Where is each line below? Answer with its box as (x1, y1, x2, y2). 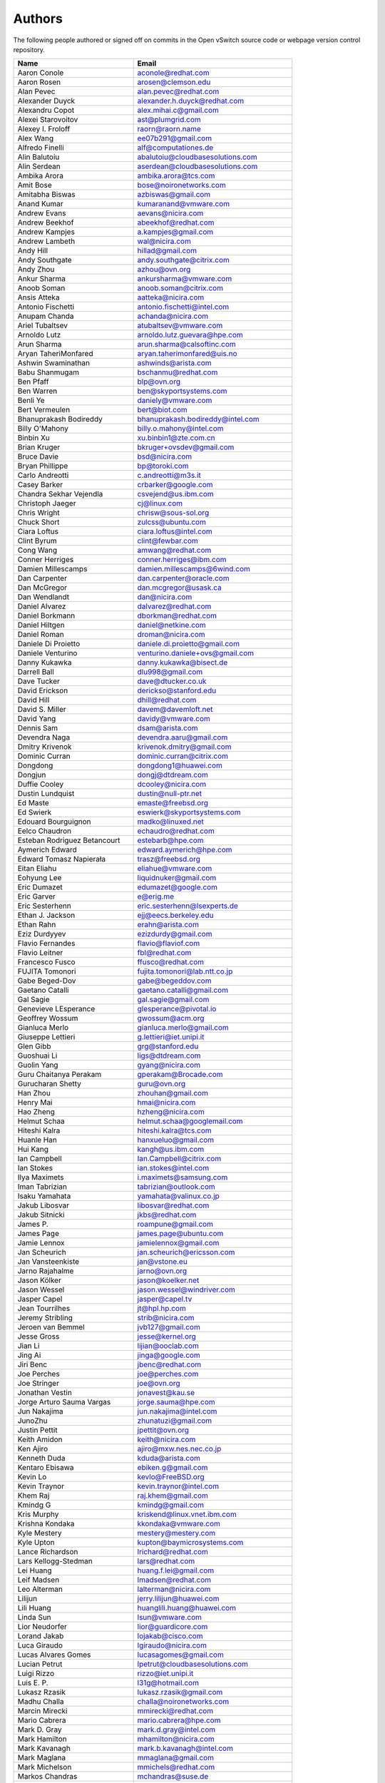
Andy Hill (17, 246, 48, 256)
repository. (13, 45, 46, 53)
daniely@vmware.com (137, 396, 212, 406)
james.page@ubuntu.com (137, 1229, 224, 1239)
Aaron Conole (17, 68, 64, 78)
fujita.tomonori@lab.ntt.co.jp (137, 966, 233, 976)
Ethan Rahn (17, 920, 56, 930)
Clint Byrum (17, 536, 57, 546)
